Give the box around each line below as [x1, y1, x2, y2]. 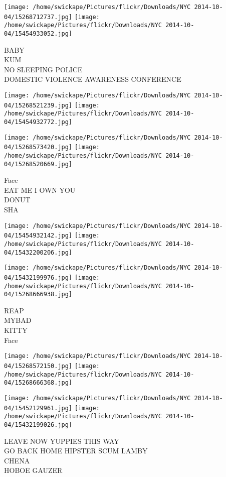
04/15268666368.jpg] [4, 379, 73, 387]
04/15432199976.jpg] [4, 274, 73, 281]
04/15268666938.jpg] [4, 291, 73, 298]
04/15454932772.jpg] [4, 118, 73, 126]
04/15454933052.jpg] [4, 30, 73, 37]
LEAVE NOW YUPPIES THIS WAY [4, 435, 119, 446]
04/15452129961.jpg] [4, 404, 73, 412]
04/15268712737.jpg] [4, 13, 73, 21]
